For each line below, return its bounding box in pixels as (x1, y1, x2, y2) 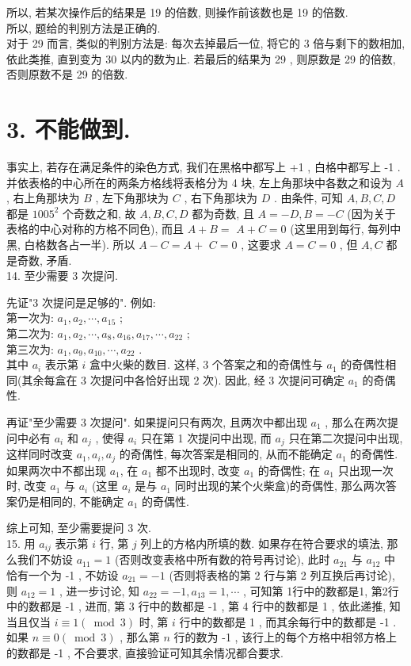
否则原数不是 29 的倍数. (6, 66, 128, 82)
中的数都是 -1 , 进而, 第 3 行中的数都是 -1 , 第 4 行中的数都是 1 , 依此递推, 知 (6, 598, 401, 614)
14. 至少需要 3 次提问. (6, 267, 118, 284)
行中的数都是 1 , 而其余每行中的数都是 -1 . (179, 613, 397, 630)
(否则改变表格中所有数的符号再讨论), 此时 (114, 551, 330, 568)
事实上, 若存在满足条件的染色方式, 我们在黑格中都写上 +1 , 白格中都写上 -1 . (6, 159, 401, 175)
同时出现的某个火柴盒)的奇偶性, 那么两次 (174, 477, 386, 494)
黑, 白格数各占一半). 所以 (6, 236, 135, 253)
